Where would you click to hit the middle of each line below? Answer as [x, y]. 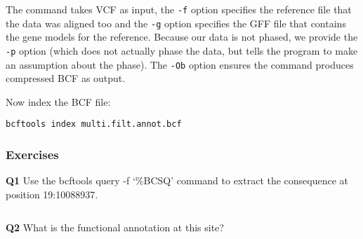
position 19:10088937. [52, 194]
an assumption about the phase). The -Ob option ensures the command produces [180, 64]
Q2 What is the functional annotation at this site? [115, 227]
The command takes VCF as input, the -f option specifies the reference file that [179, 9]
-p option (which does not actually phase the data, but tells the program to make [182, 50]
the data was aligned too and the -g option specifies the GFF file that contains [176, 23]
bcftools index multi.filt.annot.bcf [94, 124]
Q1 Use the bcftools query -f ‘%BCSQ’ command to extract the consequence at [177, 180]
